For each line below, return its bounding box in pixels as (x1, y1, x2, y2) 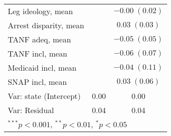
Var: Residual (8, 104, 54, 116)
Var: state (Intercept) (8, 90, 81, 101)
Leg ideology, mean (8, 5, 73, 17)
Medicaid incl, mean (8, 62, 76, 73)
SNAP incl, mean (8, 76, 67, 87)
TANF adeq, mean (8, 34, 71, 45)
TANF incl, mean (8, 48, 68, 59)
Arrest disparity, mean (8, 19, 84, 31)
